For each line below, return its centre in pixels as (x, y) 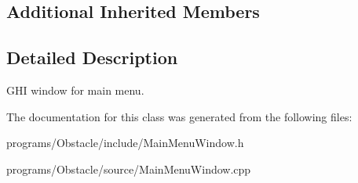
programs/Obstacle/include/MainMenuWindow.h (125, 143)
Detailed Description (92, 57)
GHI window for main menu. (75, 90)
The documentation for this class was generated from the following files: (179, 116)
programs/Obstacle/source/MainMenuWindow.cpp (129, 169)
